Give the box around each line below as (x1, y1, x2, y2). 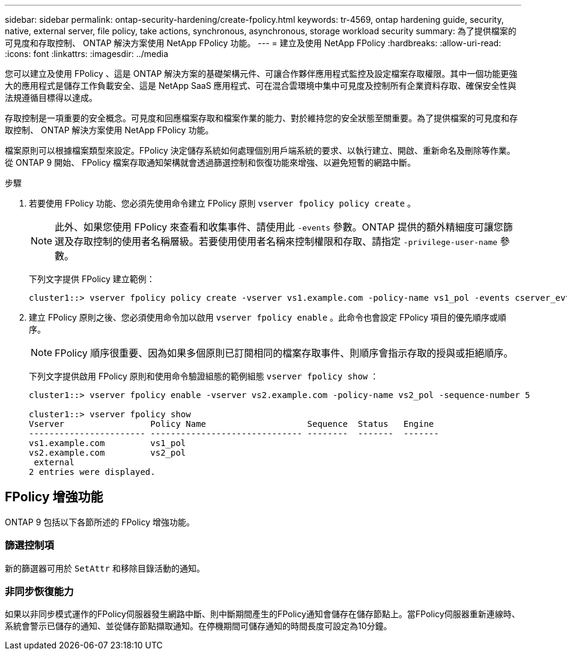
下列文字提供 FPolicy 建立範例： (29, 274, 155, 284)
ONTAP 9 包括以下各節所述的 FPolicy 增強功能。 (5, 516, 195, 527)
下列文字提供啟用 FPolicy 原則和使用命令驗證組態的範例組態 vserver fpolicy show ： (29, 371, 379, 381)
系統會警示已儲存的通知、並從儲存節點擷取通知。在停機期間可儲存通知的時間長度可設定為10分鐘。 (5, 621, 392, 632)
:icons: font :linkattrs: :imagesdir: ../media (5, 49, 169, 59)
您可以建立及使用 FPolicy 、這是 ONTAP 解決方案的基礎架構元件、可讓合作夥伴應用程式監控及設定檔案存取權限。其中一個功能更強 (5, 68, 518, 79)
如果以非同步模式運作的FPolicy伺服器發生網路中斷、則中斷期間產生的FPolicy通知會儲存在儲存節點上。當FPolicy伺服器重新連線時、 (5, 609, 520, 620)
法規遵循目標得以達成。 (5, 92, 97, 103)
